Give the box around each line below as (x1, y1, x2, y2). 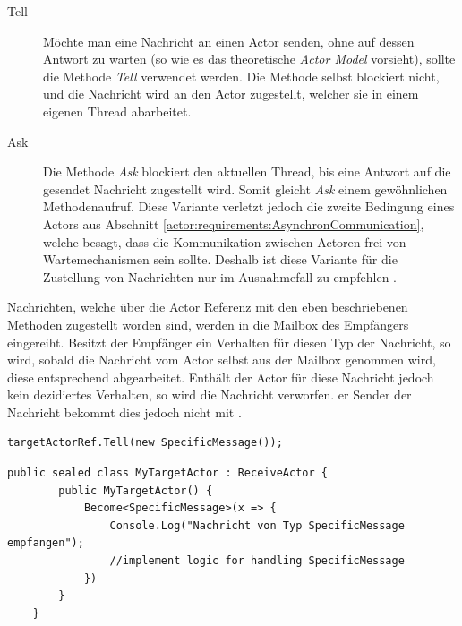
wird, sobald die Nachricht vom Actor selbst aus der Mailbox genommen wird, (7, 350, 436, 369)
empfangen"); (7, 536, 84, 550)
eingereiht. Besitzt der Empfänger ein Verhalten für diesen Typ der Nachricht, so (7, 332, 451, 351)
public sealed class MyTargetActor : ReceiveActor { (7, 467, 328, 480)
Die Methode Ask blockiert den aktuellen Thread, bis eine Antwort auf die (43, 162, 451, 181)
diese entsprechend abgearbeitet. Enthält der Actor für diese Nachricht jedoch (7, 367, 434, 386)
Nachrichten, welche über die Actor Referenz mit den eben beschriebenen (7, 297, 408, 316)
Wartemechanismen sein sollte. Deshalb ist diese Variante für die (43, 250, 398, 269)
